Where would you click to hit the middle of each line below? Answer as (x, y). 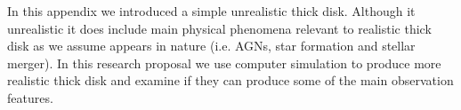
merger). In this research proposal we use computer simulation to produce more (224, 63)
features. (30, 97)
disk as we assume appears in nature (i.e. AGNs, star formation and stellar (211, 46)
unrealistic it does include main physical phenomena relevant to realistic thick (219, 28)
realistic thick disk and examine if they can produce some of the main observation (230, 80)
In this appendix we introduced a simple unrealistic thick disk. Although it (211, 11)
